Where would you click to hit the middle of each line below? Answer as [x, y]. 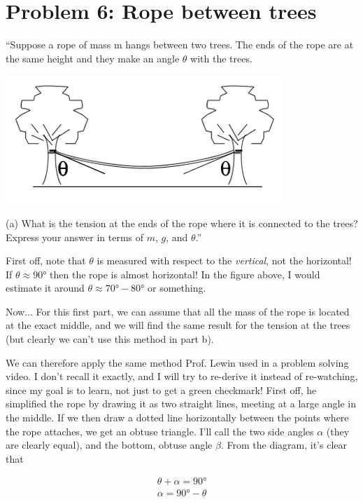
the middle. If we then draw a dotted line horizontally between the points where [177, 418]
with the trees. [221, 58]
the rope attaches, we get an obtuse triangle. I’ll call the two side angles [160, 431]
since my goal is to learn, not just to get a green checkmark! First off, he [161, 389]
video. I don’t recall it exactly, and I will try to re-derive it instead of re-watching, [182, 376]
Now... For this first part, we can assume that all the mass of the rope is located [178, 311]
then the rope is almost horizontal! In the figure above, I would [185, 274]
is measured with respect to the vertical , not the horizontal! [224, 260]
